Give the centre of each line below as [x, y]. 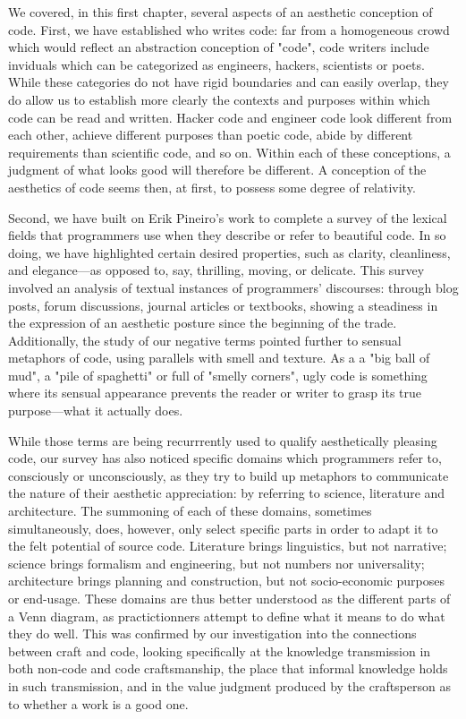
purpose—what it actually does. [96, 411]
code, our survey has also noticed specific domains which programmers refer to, [225, 458]
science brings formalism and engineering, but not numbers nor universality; [216, 563]
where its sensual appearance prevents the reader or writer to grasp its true [215, 393]
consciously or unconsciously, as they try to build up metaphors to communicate [229, 475]
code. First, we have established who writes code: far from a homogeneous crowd [229, 29]
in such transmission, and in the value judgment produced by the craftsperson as [229, 685]
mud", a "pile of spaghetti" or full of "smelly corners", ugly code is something [218, 375]
